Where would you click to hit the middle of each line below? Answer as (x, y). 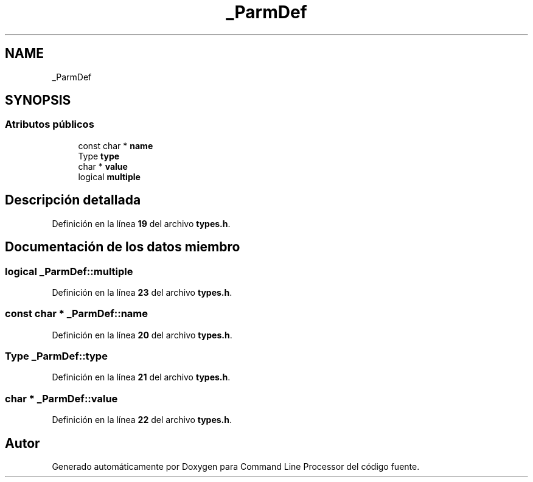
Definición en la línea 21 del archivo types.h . (141, 377)
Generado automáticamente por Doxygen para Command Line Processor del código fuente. (236, 466)
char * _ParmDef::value (61, 398)
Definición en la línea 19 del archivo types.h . (141, 223)
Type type (99, 156)
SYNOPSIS (38, 100)
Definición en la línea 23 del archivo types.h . (142, 292)
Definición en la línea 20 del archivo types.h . (142, 335)
